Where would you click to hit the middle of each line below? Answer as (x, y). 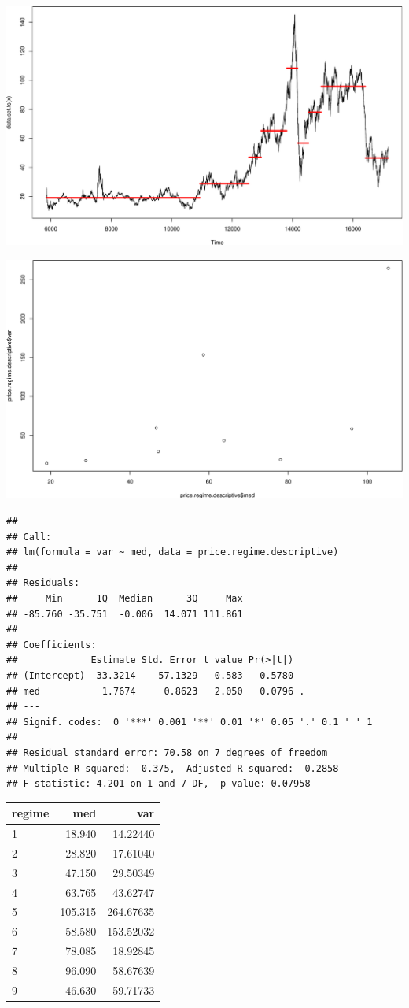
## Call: (29, 537)
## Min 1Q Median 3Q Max (125, 599)
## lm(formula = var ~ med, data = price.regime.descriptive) (173, 552)
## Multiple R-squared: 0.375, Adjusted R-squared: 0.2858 (173, 768)
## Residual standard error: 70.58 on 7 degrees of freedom (167, 752)
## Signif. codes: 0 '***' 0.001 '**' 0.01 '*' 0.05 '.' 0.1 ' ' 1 (190, 722)
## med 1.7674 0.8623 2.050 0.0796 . (156, 691)
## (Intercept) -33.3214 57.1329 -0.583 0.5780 (150, 675)
